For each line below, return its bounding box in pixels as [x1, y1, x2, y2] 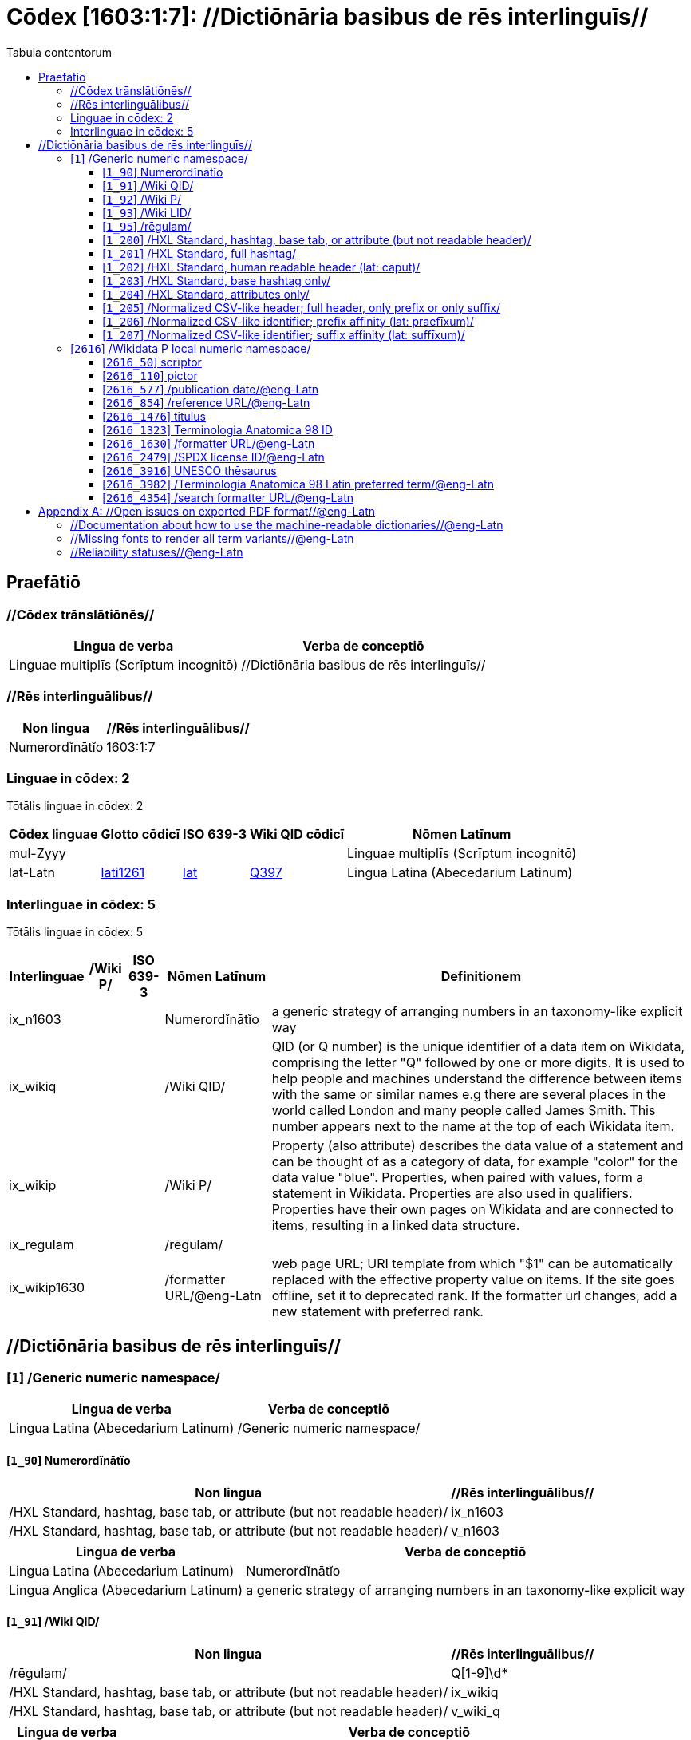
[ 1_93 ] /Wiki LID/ [102, 205, 192, 219]
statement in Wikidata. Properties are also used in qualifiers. [271, 1185, 633, 1202]
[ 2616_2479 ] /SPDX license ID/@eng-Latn [102, 449, 325, 464]
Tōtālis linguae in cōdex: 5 [6, 925, 144, 939]
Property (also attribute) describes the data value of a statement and [271, 1137, 684, 1154]
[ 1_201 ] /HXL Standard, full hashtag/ [102, 246, 297, 260]
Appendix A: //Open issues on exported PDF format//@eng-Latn [38, 504, 376, 518]
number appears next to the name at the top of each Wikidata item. [271, 1118, 675, 1135]
